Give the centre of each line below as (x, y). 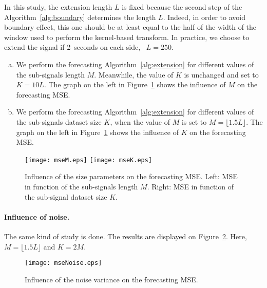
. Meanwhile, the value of (134, 74)
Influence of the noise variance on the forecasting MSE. (111, 279)
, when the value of (140, 121)
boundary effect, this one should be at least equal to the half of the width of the (130, 27)
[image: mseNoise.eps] (63, 263)
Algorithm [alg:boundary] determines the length (80, 17)
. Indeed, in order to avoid (204, 17)
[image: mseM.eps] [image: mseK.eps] (89, 160)
